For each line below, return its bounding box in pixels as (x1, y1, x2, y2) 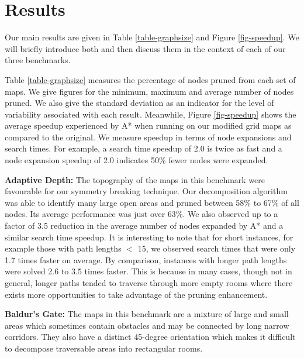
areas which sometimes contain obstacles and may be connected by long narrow (5, 319, 289, 331)
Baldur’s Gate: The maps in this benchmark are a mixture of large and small (5, 308, 289, 320)
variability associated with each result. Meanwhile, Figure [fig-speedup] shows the (5, 108, 296, 120)
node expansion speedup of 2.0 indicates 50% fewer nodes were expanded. (5, 154, 268, 166)
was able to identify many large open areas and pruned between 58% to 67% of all (5, 196, 299, 208)
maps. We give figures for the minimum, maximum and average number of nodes (5, 85, 294, 97)
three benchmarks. (5, 54, 71, 66)
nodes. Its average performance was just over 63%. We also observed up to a (5, 208, 278, 220)
